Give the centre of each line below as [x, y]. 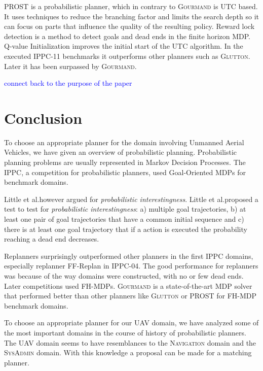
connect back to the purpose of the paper [68, 83]
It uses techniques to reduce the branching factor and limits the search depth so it [132, 16]
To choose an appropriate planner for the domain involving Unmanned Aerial [124, 142]
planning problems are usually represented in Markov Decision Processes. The [125, 162]
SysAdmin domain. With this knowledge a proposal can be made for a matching [128, 352]
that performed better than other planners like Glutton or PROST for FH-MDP [130, 296]
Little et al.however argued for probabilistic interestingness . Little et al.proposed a [131, 199]
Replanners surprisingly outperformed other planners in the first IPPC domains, [129, 256]
